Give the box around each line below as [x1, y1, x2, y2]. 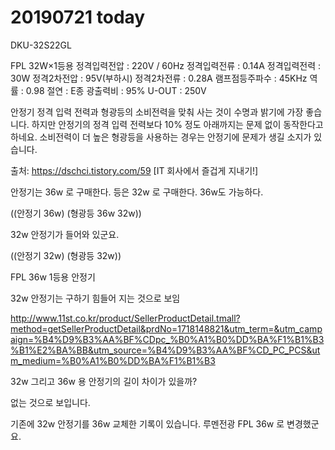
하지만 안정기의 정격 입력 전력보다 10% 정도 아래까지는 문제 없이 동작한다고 [31, 118, 324, 130]
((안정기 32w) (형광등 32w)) [10, 249, 122, 261]
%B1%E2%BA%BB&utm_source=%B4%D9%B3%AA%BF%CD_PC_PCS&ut [10, 344, 321, 356]
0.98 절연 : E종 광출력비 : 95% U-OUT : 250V [25, 84, 207, 96]
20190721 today [10, 6, 146, 29]
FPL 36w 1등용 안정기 [10, 271, 96, 283]
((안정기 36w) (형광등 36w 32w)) [10, 207, 142, 219]
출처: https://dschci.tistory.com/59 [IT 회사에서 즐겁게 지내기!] [10, 164, 259, 176]
